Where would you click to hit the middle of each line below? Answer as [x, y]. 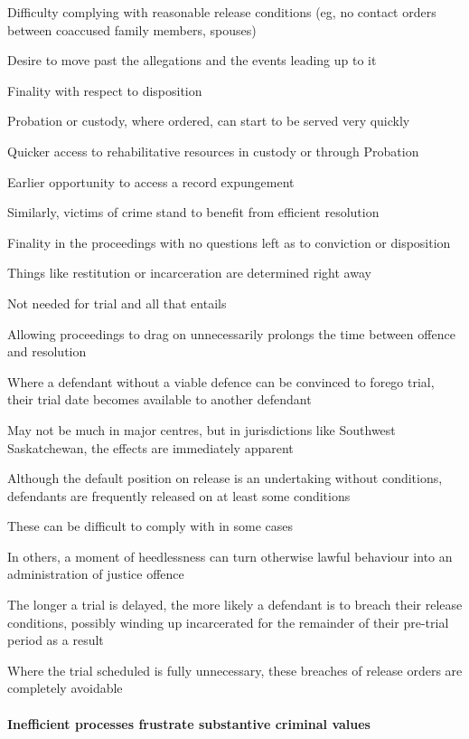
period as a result [56, 640]
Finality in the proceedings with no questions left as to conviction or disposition [229, 242]
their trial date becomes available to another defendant [159, 399]
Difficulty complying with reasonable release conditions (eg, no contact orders [222, 12]
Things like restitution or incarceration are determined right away [189, 273]
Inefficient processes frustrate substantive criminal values [189, 723]
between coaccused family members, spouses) [132, 29]
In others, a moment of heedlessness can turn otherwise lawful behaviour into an [230, 556]
